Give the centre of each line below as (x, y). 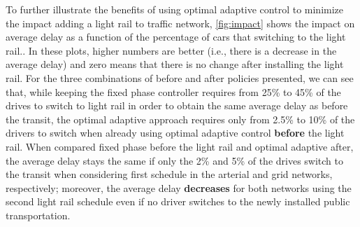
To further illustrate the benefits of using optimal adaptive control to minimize (175, 9)
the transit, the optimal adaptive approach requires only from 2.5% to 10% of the (180, 119)
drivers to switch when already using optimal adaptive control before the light (175, 133)
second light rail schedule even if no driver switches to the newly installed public (178, 201)
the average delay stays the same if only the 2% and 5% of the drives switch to (174, 160)
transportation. (38, 215)
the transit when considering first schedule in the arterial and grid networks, (169, 174)
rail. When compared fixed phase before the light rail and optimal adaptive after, (180, 146)
